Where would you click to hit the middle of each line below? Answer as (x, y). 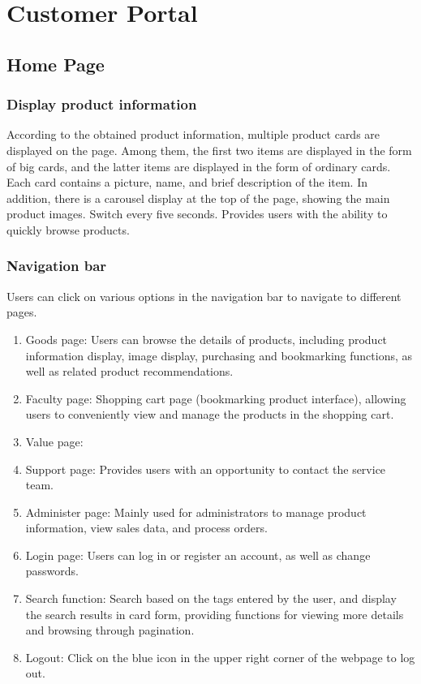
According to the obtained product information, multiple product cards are (193, 134)
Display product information (102, 104)
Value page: (54, 441)
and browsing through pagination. (110, 630)
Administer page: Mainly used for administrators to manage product (196, 512)
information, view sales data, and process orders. (146, 528)
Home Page (56, 64)
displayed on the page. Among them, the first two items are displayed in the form (209, 150)
